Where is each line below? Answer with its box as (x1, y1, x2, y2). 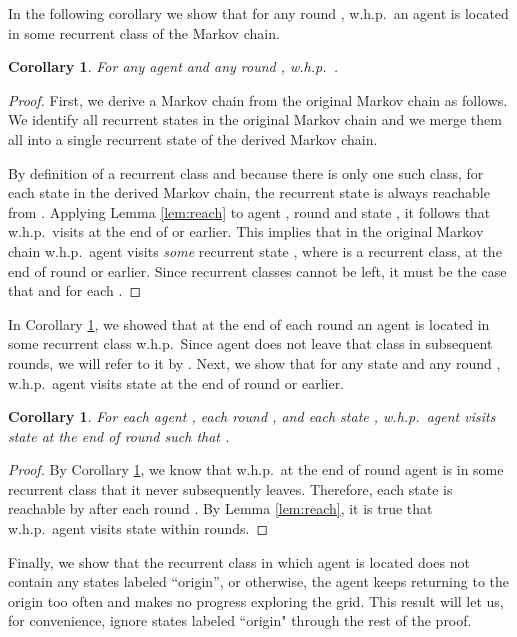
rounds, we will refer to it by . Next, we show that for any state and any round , (8, 352, 501, 373)
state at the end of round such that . (8, 425, 230, 446)
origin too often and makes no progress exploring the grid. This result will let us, (8, 590, 504, 611)
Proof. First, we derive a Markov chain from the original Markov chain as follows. (8, 89, 508, 110)
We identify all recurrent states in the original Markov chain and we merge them (8, 109, 502, 130)
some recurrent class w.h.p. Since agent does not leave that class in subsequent (8, 333, 493, 354)
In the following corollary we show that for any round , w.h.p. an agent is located (8, 3, 509, 23)
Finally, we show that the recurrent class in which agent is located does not (8, 551, 470, 572)
